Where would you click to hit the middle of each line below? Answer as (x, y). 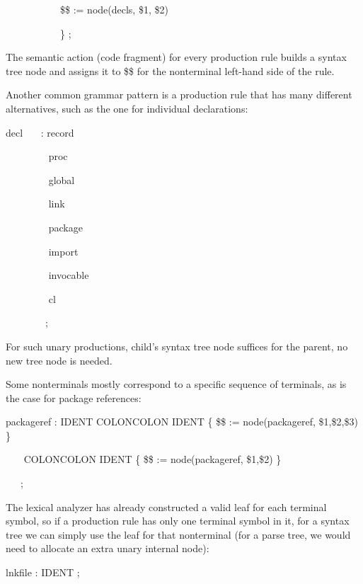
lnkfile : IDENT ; (43, 572)
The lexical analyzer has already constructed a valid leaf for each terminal (166, 506)
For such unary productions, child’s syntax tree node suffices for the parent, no (177, 346)
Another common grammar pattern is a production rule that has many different (179, 95)
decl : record (40, 132)
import (63, 251)
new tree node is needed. (59, 360)
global (62, 179)
